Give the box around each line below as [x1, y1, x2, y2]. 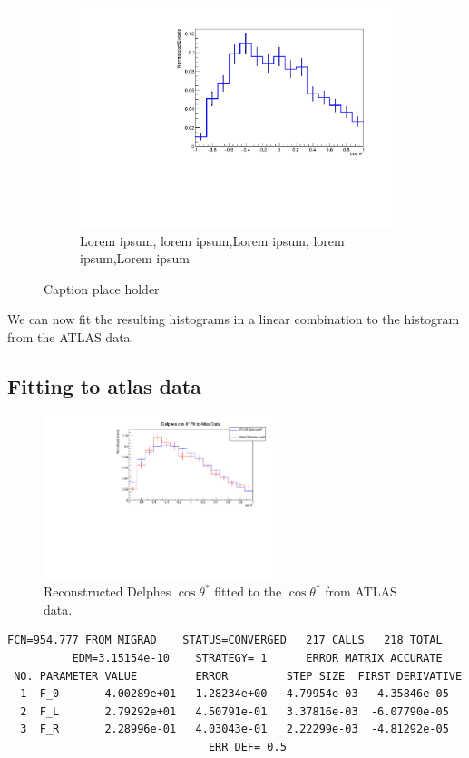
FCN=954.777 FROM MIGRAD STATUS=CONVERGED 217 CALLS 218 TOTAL [7, 634, 443, 647]
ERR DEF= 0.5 [208, 741, 287, 753]
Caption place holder [44, 279, 160, 298]
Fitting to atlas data [7, 372, 201, 400]
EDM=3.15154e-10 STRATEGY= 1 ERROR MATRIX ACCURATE [72, 652, 443, 665]
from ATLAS [325, 582, 397, 601]
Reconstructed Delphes [44, 582, 171, 601]
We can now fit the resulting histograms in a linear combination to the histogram [7, 310, 460, 329]
